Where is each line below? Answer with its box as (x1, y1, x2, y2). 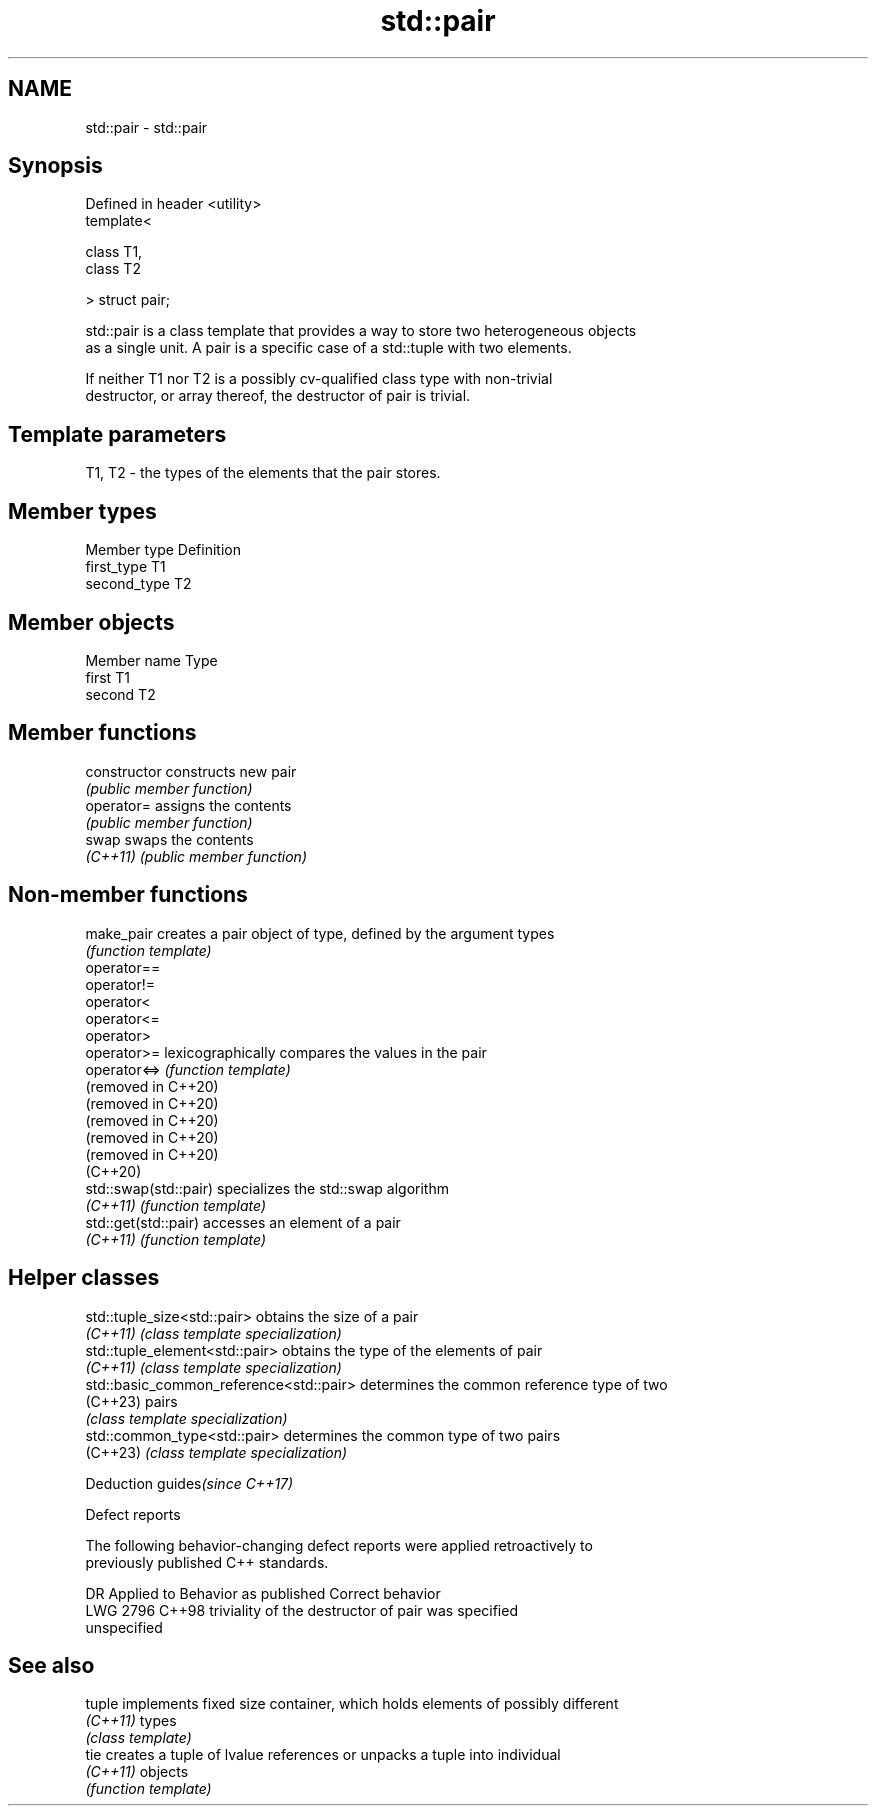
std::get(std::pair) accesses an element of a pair (85, 1213, 401, 1231)
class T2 (85, 260, 141, 278)
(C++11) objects (85, 1763, 189, 1781)
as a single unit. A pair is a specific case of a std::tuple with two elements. (85, 339, 572, 357)
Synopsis (8, 153, 103, 179)
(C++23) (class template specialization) (85, 1443, 348, 1461)
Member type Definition (85, 541, 241, 559)
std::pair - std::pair (85, 118, 208, 136)
